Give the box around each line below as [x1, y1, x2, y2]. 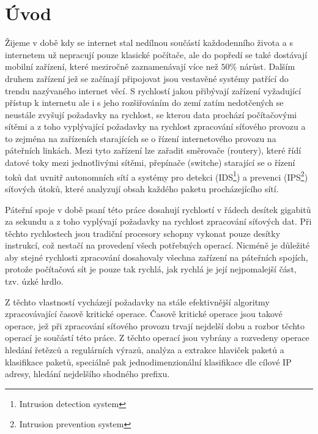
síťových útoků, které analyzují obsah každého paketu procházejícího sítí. [5, 182, 279, 195]
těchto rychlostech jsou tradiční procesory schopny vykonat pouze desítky [5, 226, 281, 239]
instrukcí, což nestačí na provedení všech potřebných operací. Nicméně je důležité [5, 239, 310, 252]
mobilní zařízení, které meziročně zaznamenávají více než [5, 60, 218, 73]
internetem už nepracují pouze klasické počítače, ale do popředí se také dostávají [5, 48, 308, 61]
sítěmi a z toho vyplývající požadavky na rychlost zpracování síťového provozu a [5, 120, 306, 133]
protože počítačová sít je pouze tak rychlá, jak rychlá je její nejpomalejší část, [5, 263, 297, 275]
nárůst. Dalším [239, 60, 295, 73]
